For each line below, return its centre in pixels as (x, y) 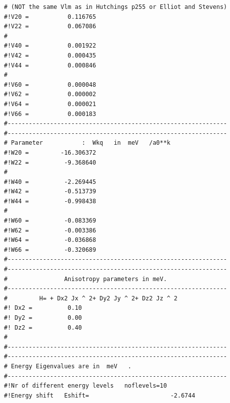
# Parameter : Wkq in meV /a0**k (87, 143)
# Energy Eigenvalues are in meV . (68, 366)
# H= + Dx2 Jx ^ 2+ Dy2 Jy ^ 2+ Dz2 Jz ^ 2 (91, 298)
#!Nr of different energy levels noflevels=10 (86, 386)
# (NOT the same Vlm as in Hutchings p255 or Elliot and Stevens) (116, 7)
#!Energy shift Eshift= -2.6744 (100, 395)
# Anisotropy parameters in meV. (86, 279)
